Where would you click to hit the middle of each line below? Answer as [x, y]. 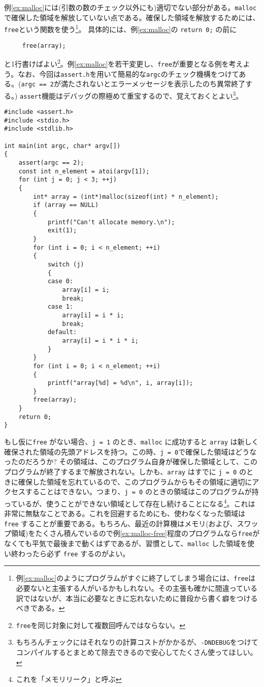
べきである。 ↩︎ [40, 608]
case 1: [60, 307]
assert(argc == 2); [51, 163]
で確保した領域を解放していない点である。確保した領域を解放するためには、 [132, 17]
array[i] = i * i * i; [100, 340]
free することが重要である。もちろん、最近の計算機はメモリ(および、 [121, 523]
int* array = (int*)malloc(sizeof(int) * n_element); [126, 197]
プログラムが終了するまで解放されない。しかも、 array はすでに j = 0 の [125, 471]
